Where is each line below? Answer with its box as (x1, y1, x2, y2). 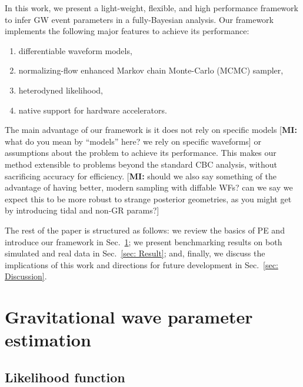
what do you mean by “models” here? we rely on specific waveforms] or (5, 135, 261, 147)
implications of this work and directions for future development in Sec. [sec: (5, 258, 278, 271)
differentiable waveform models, (18, 44, 132, 56)
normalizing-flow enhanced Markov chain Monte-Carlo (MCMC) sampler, (18, 64, 284, 76)
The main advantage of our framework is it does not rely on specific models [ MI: (5, 124, 297, 136)
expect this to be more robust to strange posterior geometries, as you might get (5, 192, 292, 205)
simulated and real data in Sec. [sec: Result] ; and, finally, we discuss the (5, 247, 265, 259)
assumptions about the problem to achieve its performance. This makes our (5, 146, 277, 159)
